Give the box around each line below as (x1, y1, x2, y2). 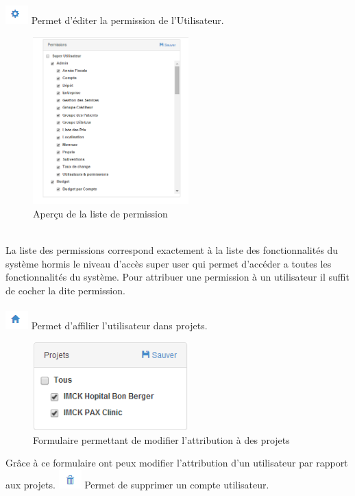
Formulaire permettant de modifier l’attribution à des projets (33, 432, 290, 447)
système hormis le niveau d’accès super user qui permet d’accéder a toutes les (5, 256, 332, 270)
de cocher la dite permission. (5, 283, 125, 297)
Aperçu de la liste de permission (33, 206, 168, 220)
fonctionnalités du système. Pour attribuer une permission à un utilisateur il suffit (5, 270, 350, 284)
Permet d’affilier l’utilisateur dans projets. (31, 318, 208, 332)
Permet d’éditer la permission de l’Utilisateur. (31, 13, 224, 27)
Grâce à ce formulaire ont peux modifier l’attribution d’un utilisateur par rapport (5, 456, 348, 470)
